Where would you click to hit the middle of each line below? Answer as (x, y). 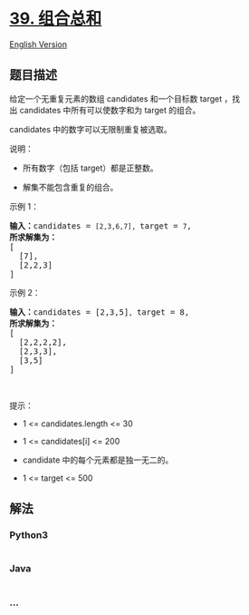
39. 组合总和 (56, 19)
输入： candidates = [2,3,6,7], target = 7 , (101, 226)
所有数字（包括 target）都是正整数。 (90, 168)
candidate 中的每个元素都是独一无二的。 (98, 460)
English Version (38, 44)
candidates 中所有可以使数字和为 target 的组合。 (110, 110)
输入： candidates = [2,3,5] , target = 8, (100, 312)
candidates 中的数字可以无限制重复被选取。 (91, 129)
